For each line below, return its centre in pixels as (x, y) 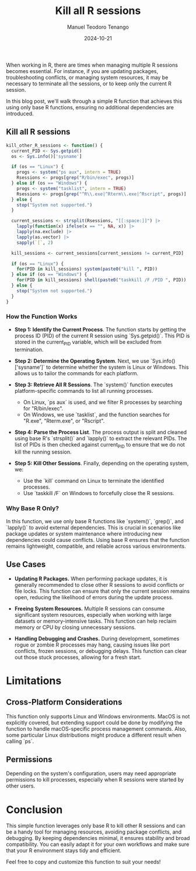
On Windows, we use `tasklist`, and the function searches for (97, 414)
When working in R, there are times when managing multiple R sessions (92, 65)
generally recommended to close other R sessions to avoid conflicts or (99, 585)
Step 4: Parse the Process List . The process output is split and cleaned (100, 432)
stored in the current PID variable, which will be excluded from (88, 342)
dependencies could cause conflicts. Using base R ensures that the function (98, 540)
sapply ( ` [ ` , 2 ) (35, 243)
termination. (29, 350)
